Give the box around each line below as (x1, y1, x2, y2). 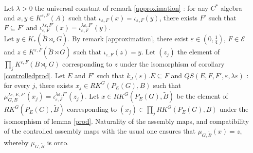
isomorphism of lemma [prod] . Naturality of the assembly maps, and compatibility (4, 116, 249, 126)
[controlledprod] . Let (4, 70, 65, 81)
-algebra (218, 3, 242, 13)
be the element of (176, 91, 228, 101)
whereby (4, 137, 29, 147)
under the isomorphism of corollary (120, 59, 225, 69)
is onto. (47, 137, 69, 147)
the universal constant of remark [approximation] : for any (35, 3, 209, 13)
